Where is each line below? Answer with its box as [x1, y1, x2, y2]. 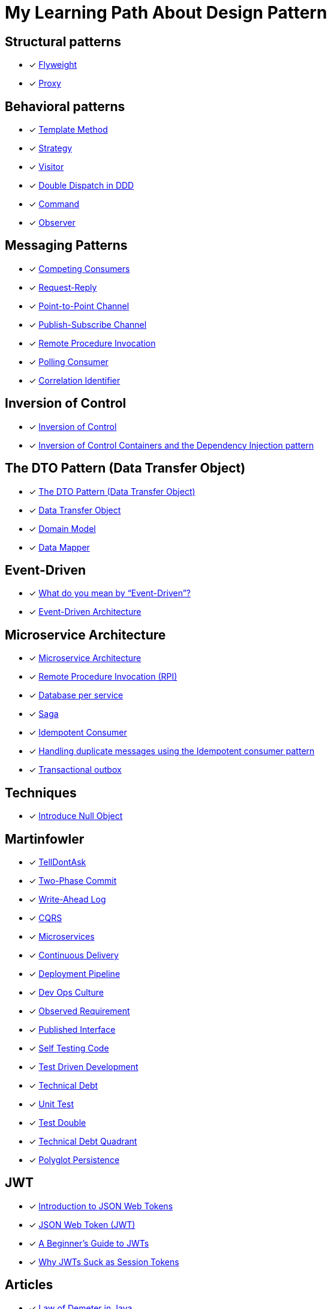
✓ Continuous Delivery [29, 949, 119, 960]
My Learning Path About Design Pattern [5, 2, 327, 23]
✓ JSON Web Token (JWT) [29, 1219, 136, 1230]
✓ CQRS [29, 912, 62, 923]
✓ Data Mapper [29, 542, 90, 552]
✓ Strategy [29, 143, 73, 154]
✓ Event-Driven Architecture [29, 606, 142, 617]
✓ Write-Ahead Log [29, 893, 106, 904]
